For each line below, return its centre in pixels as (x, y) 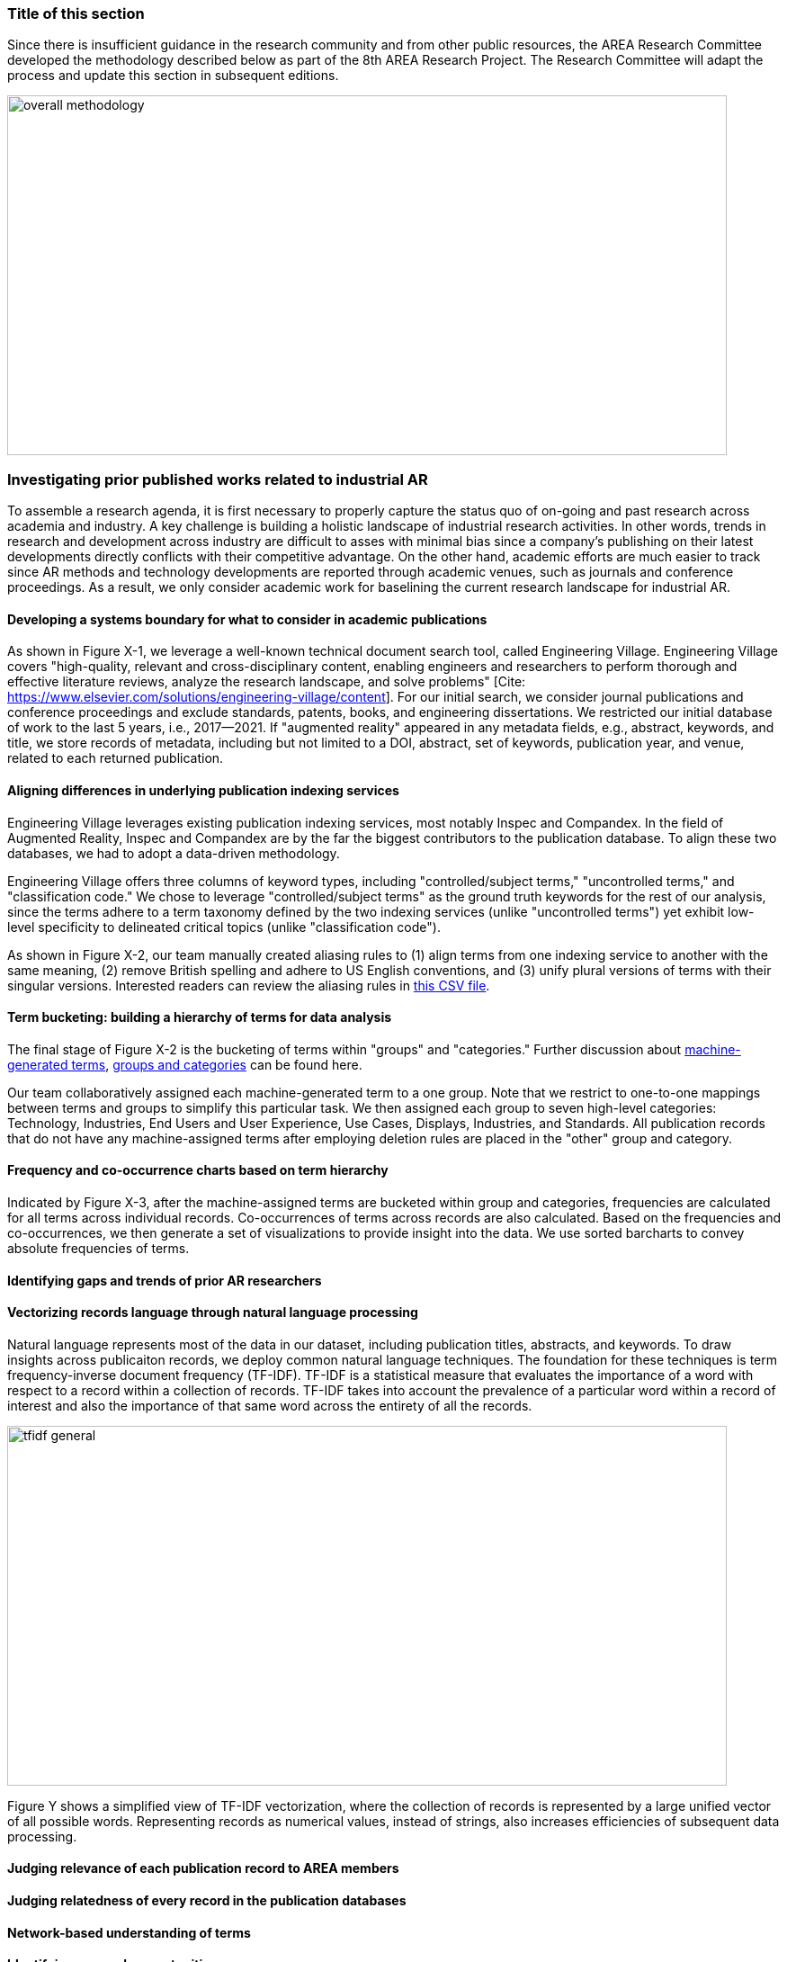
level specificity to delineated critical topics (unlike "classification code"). (224, 927)
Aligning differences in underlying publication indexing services (203, 790)
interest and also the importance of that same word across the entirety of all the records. (270, 1405)
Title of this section (76, 13)
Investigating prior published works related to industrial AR (218, 479)
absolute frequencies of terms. (98, 1248)
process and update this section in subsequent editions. (173, 76)
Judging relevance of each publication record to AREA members (203, 1868)
